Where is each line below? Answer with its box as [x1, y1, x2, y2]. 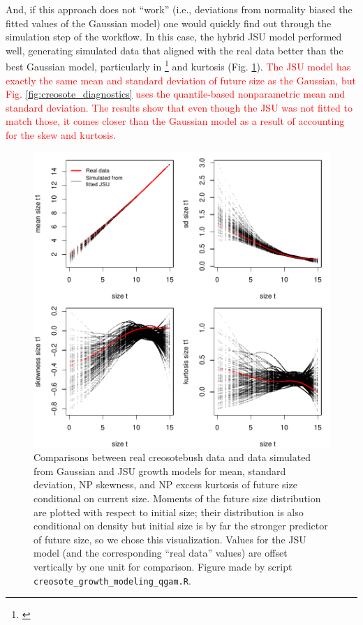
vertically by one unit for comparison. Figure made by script [34, 559, 292, 573]
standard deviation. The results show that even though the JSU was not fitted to [6, 100, 353, 114]
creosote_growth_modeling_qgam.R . [34, 573, 191, 587]
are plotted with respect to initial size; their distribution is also [34, 504, 304, 519]
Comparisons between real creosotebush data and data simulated [34, 450, 311, 465]
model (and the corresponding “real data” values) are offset [34, 545, 288, 560]
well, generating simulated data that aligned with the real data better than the [6, 43, 343, 57]
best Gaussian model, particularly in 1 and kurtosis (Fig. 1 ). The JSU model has [6, 57, 351, 74]
